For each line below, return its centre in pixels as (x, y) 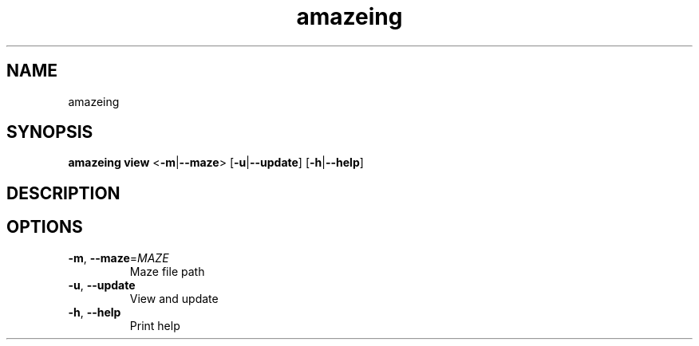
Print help (155, 325)
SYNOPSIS (50, 132)
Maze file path (167, 271)
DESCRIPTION (63, 193)
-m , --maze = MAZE (118, 258)
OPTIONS (45, 227)
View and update (174, 298)
